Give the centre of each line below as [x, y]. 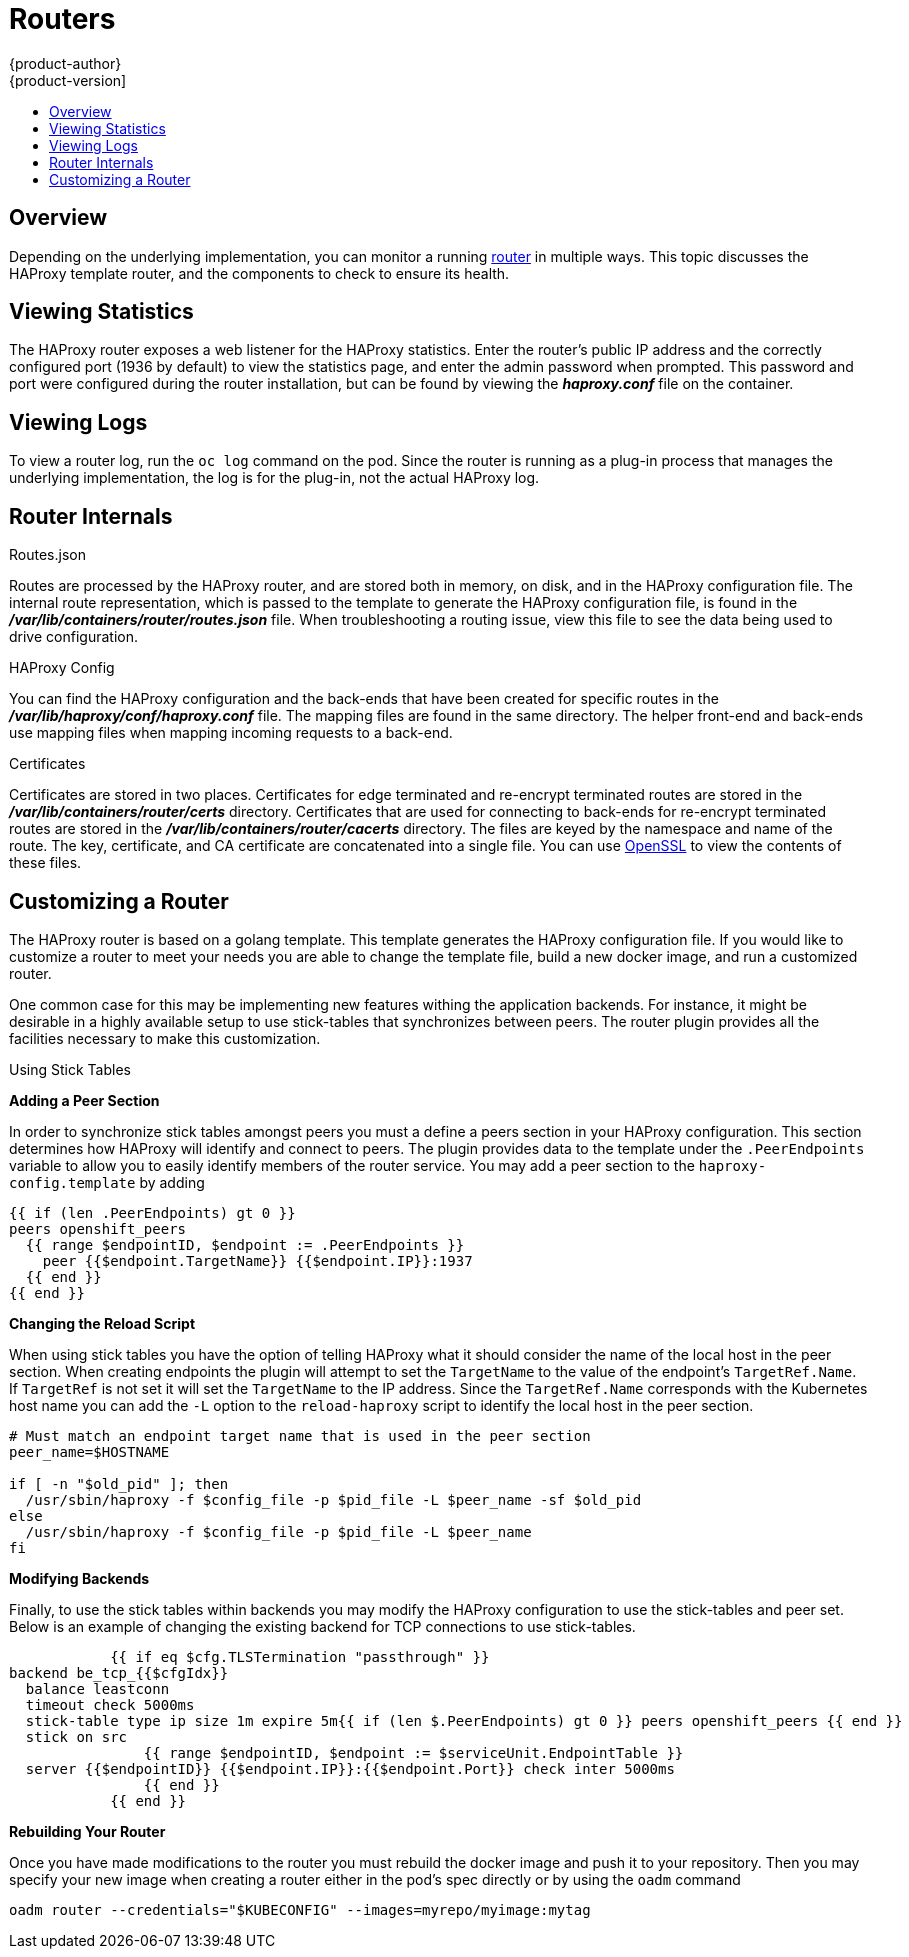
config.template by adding [107, 1182]
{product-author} [65, 63]
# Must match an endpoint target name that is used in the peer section [300, 1435]
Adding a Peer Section [84, 1100]
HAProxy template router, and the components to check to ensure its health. [259, 273]
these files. [45, 863]
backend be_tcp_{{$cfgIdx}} [119, 1672]
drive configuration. [73, 637]
